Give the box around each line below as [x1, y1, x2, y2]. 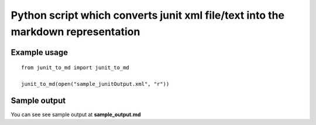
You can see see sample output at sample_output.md [11, 111, 141, 118]
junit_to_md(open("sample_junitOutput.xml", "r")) [21, 81, 170, 88]
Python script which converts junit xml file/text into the [11, 9, 285, 22]
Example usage [11, 47, 68, 57]
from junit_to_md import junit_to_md [21, 64, 130, 71]
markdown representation [11, 25, 140, 38]
